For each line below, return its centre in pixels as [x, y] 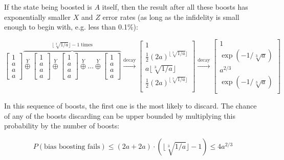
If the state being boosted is [48, 7]
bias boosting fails [72, 146]
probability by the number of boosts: [62, 126]
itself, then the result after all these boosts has [175, 7]
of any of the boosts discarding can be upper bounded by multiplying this [120, 115]
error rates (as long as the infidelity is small [171, 17]
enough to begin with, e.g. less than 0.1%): [71, 27]
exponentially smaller [38, 17]
